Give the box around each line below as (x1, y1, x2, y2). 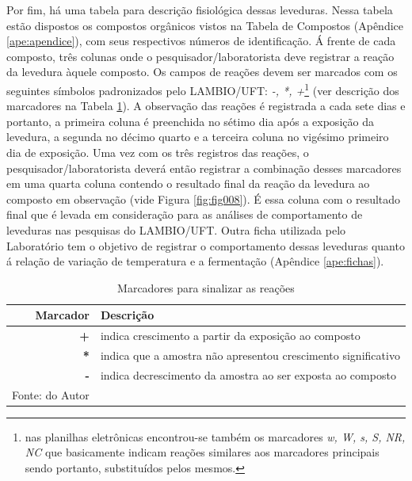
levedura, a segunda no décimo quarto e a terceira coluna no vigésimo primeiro (6, 128, 389, 145)
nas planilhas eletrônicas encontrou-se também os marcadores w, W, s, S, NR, (25, 428, 406, 445)
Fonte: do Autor (12, 386, 90, 403)
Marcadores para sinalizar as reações (117, 279, 295, 296)
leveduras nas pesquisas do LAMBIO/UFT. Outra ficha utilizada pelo (6, 221, 346, 238)
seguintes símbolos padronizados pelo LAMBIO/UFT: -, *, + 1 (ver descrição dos (6, 79, 399, 98)
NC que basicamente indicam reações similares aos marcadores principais (25, 444, 380, 460)
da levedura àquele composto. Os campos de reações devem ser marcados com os (6, 63, 398, 80)
